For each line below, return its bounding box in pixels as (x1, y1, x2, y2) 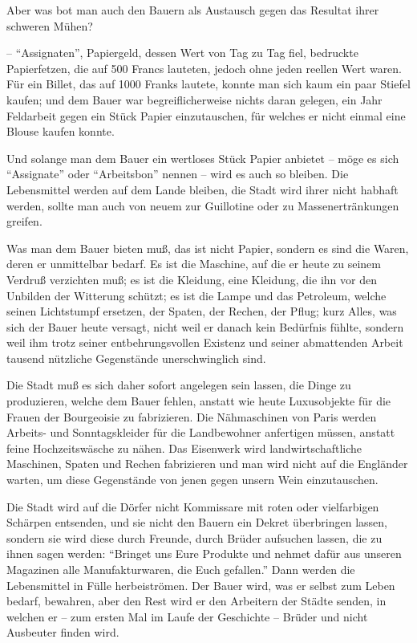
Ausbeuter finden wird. (6, 624, 119, 641)
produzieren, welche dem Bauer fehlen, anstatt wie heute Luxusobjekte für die (6, 393, 391, 409)
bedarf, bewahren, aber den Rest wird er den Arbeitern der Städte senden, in (6, 592, 387, 609)
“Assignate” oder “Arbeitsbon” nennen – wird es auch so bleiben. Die (6, 165, 349, 182)
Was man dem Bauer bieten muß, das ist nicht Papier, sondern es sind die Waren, (6, 239, 409, 256)
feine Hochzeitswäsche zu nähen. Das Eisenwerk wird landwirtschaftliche (6, 439, 362, 456)
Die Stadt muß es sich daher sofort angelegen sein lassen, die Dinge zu (6, 376, 351, 393)
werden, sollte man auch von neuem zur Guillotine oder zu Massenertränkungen (6, 197, 399, 214)
